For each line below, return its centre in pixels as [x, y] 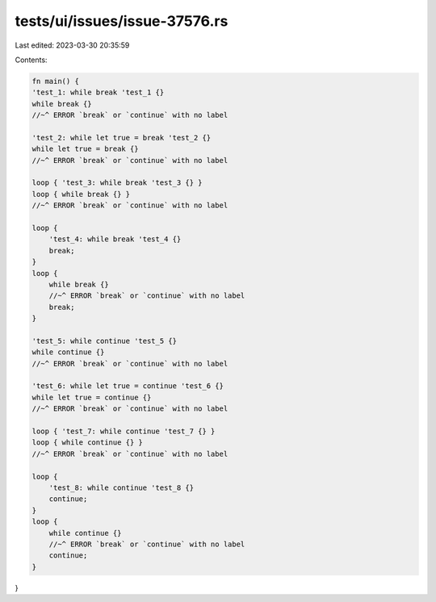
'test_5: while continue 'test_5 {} [105, 341]
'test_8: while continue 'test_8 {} [121, 487]
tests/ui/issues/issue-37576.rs [122, 21]
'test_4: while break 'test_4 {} [115, 239]
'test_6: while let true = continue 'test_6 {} [128, 386]
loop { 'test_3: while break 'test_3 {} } [117, 183]
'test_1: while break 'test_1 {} [98, 92]
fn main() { [56, 81]
